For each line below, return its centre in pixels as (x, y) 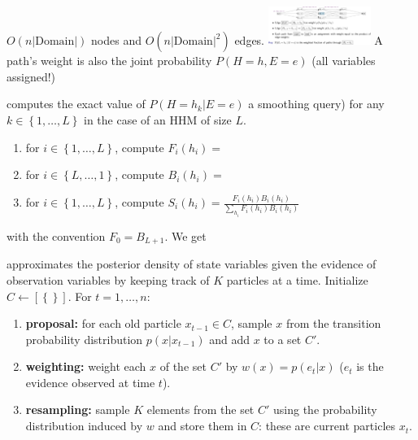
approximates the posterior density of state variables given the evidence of (192, 264)
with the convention (56, 235)
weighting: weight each (86, 366)
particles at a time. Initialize (297, 279)
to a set (283, 339)
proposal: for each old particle (103, 323)
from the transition (333, 323)
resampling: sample (78, 410)
